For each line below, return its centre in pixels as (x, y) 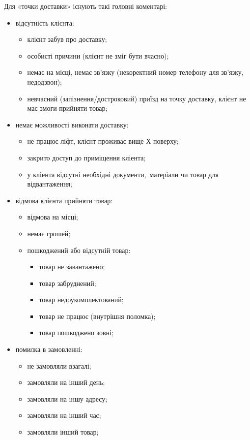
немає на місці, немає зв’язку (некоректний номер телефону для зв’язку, (135, 72)
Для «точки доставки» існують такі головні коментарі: (85, 6)
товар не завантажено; (72, 267)
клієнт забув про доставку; (67, 39)
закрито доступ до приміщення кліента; (86, 157)
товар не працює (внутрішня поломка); (97, 316)
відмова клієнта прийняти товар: (64, 200)
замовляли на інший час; (64, 415)
